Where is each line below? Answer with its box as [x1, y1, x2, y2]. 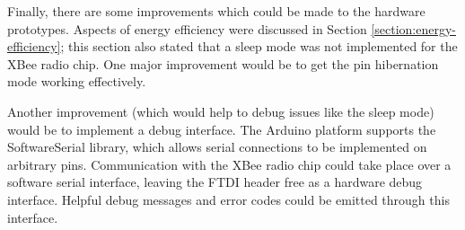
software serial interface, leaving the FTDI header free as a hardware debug [7, 172, 423, 191]
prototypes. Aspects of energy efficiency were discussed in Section [7, 19, 367, 38]
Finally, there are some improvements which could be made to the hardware [7, 2, 426, 20]
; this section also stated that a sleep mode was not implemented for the [60, 37, 458, 56]
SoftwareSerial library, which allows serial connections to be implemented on [7, 137, 427, 156]
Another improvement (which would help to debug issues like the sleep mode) [7, 102, 434, 120]
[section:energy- [371, 19, 456, 38]
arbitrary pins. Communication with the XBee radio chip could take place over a [7, 155, 452, 173]
